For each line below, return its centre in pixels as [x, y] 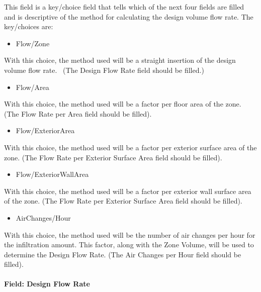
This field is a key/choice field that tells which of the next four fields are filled [124, 7]
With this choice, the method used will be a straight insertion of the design [120, 60]
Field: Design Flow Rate [47, 284]
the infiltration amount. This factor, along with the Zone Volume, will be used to [129, 245]
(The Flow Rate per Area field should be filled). [78, 113]
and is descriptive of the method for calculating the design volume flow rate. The [129, 16]
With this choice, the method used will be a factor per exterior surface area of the [130, 147]
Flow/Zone [33, 43]
